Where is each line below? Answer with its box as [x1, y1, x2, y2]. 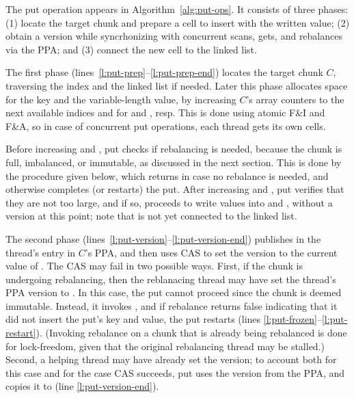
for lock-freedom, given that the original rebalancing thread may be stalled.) [5, 339, 325, 353]
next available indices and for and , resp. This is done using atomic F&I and [5, 105, 325, 120]
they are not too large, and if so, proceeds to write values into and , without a [5, 195, 333, 209]
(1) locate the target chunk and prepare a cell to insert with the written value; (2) [5, 15, 350, 29]
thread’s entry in [5, 245, 76, 259]
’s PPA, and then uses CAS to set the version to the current [85, 245, 338, 259]
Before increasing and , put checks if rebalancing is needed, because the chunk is [5, 142, 342, 156]
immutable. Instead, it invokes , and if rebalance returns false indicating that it [5, 298, 338, 313]
